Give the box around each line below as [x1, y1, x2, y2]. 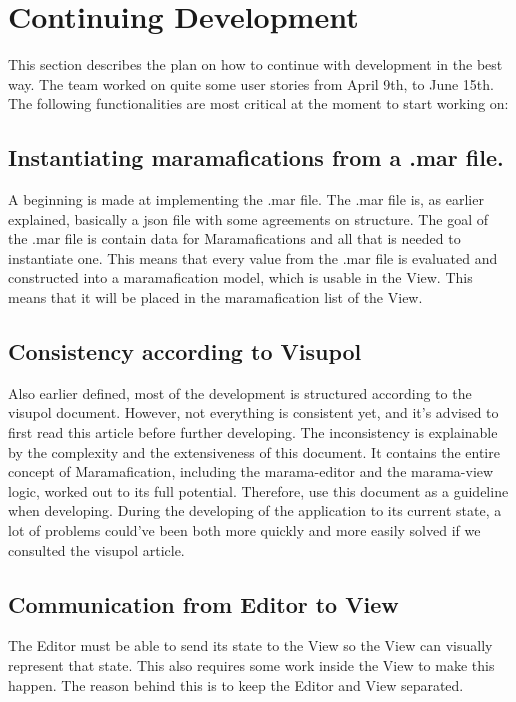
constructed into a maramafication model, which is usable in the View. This [8, 267, 473, 288]
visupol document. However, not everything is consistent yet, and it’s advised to [8, 402, 499, 423]
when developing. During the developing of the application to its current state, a [8, 500, 502, 521]
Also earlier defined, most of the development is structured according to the [8, 382, 472, 403]
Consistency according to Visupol [8, 336, 362, 367]
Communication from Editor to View [8, 588, 399, 619]
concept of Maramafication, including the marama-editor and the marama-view [8, 461, 494, 482]
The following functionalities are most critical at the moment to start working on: [8, 93, 509, 114]
